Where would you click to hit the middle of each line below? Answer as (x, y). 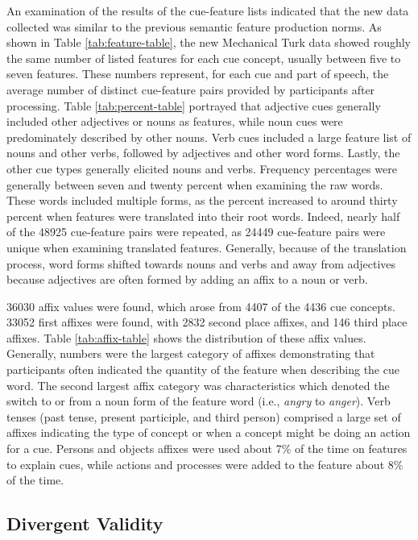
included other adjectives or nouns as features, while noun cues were (175, 121)
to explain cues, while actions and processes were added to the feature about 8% (205, 464)
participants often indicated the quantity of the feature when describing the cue (203, 370)
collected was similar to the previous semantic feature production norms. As (194, 26)
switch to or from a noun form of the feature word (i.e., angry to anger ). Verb (199, 401)
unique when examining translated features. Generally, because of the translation (207, 247)
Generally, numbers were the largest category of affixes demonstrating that (191, 353)
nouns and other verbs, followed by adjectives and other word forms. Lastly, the (203, 153)
